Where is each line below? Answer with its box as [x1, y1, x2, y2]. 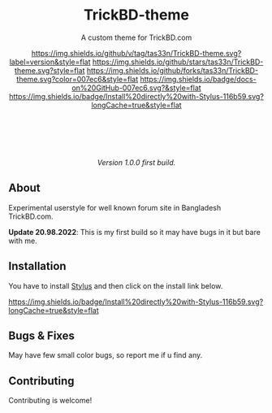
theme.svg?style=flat [15, 65, 85, 75]
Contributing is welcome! [8, 396, 93, 406]
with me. [8, 236, 38, 246]
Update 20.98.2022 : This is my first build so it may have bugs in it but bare [8, 227, 261, 237]
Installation [8, 259, 67, 273]
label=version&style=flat [9, 57, 91, 67]
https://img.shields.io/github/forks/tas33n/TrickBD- [86, 65, 258, 75]
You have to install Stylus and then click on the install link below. [8, 280, 223, 290]
